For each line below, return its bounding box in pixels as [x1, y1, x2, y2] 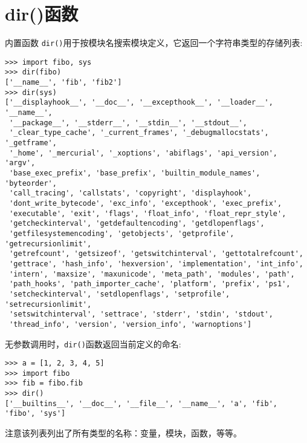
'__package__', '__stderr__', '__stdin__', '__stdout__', [9, 118, 247, 127]
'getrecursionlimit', [5, 239, 92, 248]
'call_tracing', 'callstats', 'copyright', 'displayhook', [9, 189, 252, 198]
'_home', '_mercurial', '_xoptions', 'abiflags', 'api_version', [9, 148, 278, 157]
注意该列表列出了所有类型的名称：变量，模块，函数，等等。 [5, 427, 242, 439]
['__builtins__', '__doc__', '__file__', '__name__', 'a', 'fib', [5, 399, 278, 408]
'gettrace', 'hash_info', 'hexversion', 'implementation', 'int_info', [9, 259, 303, 268]
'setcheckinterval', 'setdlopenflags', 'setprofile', [9, 289, 230, 298]
